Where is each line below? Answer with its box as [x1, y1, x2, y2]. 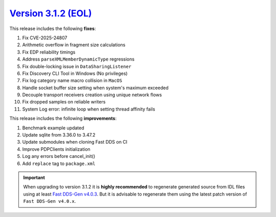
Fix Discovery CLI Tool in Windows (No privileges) [22, 70, 128, 76]
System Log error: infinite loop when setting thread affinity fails [22, 106, 155, 112]
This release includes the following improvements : [9, 115, 117, 122]
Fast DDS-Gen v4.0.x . [23, 198, 76, 204]
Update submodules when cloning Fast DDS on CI [22, 139, 128, 145]
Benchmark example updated [22, 125, 84, 131]
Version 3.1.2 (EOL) [9, 8, 92, 19]
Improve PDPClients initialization [22, 146, 90, 152]
